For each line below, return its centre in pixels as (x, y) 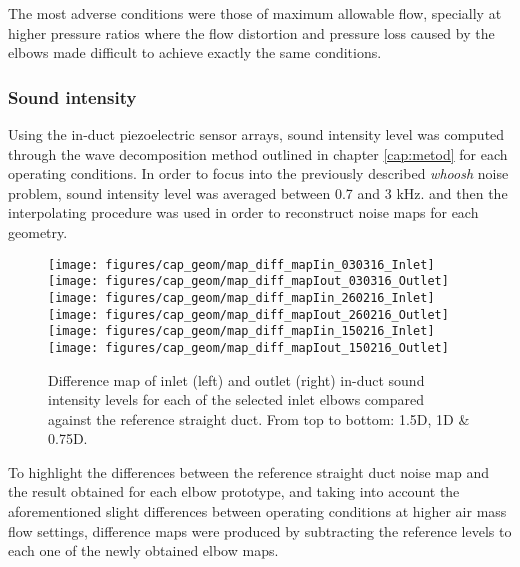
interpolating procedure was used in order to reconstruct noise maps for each (243, 212)
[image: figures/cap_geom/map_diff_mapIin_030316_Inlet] (241, 264)
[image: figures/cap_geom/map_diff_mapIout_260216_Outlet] (248, 314)
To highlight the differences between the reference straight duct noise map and (249, 471)
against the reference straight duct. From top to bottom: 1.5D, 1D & (259, 418)
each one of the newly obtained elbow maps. (143, 550)
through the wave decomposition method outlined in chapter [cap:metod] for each (258, 153)
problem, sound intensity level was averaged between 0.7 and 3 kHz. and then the (258, 192)
